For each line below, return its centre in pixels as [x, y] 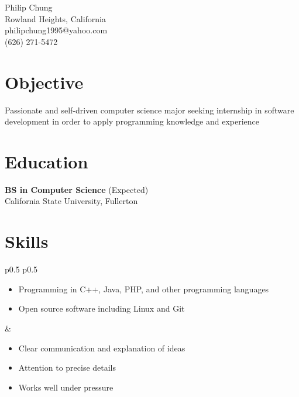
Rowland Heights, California [55, 18]
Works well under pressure [66, 387]
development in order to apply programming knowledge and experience [132, 121]
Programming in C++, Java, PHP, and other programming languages [144, 289]
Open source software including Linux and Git [102, 308]
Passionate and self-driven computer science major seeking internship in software [149, 110]
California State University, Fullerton [71, 201]
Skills [27, 241]
